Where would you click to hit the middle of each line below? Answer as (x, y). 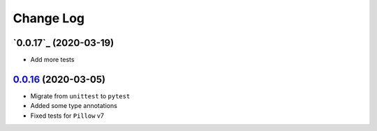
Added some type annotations (74, 106)
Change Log (49, 18)
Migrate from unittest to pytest (80, 96)
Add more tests (52, 60)
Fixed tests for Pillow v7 (67, 116)
